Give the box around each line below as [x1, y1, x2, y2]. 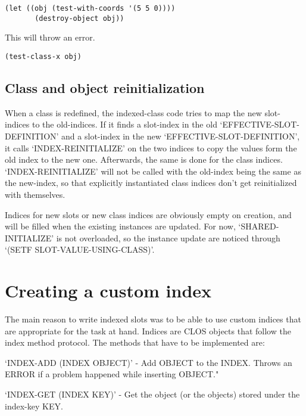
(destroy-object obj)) [35, 14, 124, 23]
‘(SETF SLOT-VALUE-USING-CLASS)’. [5, 243, 155, 256]
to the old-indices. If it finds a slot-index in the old [32, 118, 217, 131]
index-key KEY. [5, 399, 63, 412]
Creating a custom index [5, 278, 212, 303]
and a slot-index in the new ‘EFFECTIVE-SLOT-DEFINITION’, [61, 129, 300, 142]
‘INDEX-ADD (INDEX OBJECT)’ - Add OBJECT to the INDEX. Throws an [5, 356, 292, 368]
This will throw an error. [5, 31, 95, 44]
